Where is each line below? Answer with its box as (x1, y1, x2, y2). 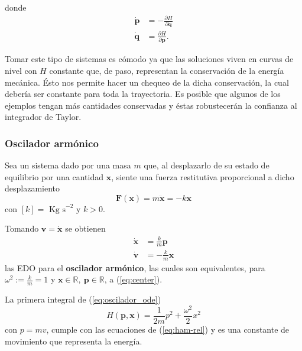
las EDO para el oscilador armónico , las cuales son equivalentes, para (5, 261, 265, 274)
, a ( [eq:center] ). (104, 273, 163, 285)
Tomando (5, 222, 39, 235)
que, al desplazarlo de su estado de (144, 159, 269, 171)
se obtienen (65, 222, 106, 235)
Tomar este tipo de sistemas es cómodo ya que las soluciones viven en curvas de (5, 53, 294, 65)
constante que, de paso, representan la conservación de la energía (49, 64, 284, 76)
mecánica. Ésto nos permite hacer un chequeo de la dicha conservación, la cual (5, 76, 289, 88)
